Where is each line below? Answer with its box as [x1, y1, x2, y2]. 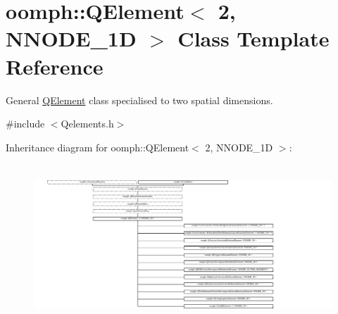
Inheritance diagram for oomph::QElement [6, 139, 189, 154]
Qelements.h [61, 116, 114, 131]
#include [6, 116, 45, 131]
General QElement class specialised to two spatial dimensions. [6, 92, 273, 107]
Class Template [177, 24, 330, 53]
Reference [6, 51, 104, 80]
